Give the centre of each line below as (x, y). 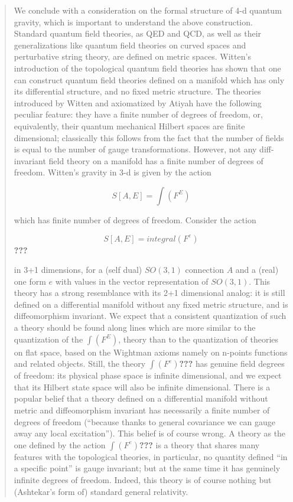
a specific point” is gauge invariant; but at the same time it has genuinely (147, 468)
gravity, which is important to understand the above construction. (133, 22)
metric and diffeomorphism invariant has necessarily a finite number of (142, 410)
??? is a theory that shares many (200, 444)
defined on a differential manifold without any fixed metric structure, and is (151, 304)
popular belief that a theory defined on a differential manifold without (141, 398)
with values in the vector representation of (132, 281)
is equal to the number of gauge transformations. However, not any (135, 149)
